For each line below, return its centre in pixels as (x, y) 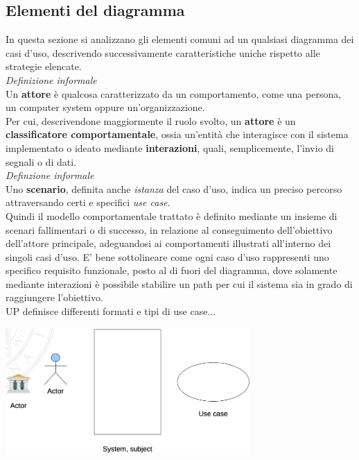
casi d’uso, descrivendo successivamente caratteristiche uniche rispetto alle (163, 52)
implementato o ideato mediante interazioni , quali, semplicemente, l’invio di (170, 147)
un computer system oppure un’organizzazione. (105, 107)
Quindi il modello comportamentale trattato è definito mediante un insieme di (172, 215)
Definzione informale (50, 175)
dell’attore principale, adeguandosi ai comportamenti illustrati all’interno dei (168, 243)
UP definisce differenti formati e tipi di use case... (111, 311)
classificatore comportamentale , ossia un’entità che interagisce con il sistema (177, 134)
